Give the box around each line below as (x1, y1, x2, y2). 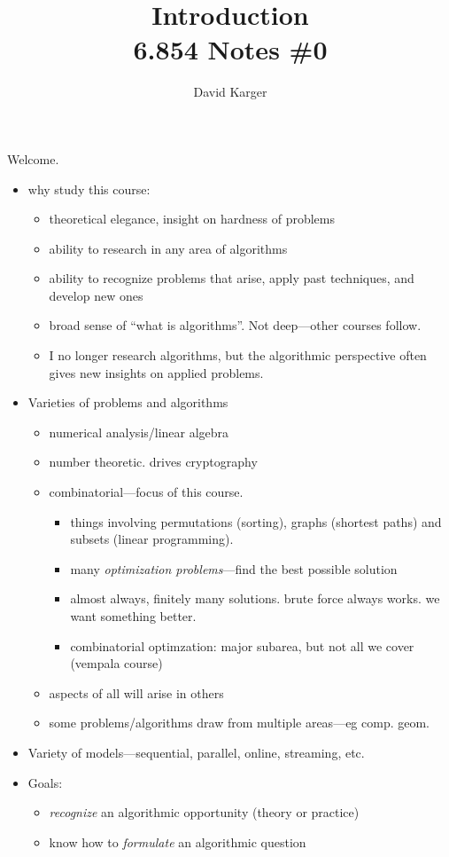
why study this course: (27, 179, 151, 198)
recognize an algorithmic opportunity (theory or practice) (49, 803, 360, 822)
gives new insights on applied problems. (49, 363, 264, 381)
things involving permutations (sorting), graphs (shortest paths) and (70, 512, 442, 531)
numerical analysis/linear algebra (49, 422, 229, 441)
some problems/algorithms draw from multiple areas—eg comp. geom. (49, 713, 430, 732)
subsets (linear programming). (70, 530, 234, 548)
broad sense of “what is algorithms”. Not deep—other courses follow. (49, 316, 422, 334)
